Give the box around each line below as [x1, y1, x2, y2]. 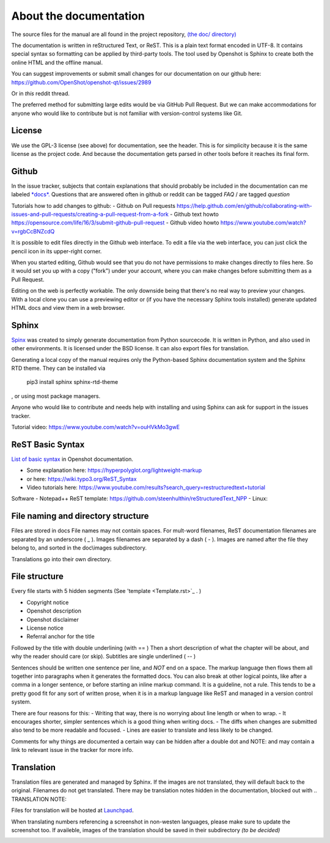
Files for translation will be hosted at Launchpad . [11, 807, 134, 814]
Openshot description [26, 607, 82, 614]
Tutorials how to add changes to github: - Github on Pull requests [11, 202, 175, 209]
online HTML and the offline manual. [11, 59, 103, 66]
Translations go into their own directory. [11, 555, 112, 562]
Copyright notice [26, 598, 69, 606]
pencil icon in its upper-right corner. [11, 248, 102, 255]
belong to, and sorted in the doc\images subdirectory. [11, 544, 147, 551]
